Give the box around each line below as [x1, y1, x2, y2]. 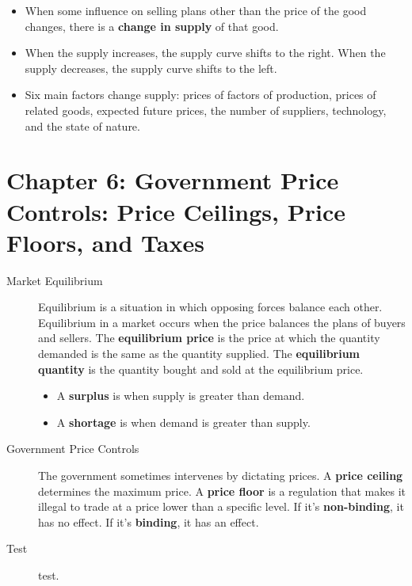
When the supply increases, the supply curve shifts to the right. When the [25, 44, 386, 61]
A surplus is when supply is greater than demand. [56, 387, 305, 404]
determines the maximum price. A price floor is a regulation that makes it [38, 482, 406, 499]
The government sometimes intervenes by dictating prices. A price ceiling [38, 467, 403, 483]
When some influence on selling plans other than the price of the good [25, 2, 367, 18]
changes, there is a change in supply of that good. [25, 17, 279, 34]
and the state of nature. [25, 117, 140, 134]
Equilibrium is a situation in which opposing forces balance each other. [38, 299, 383, 315]
